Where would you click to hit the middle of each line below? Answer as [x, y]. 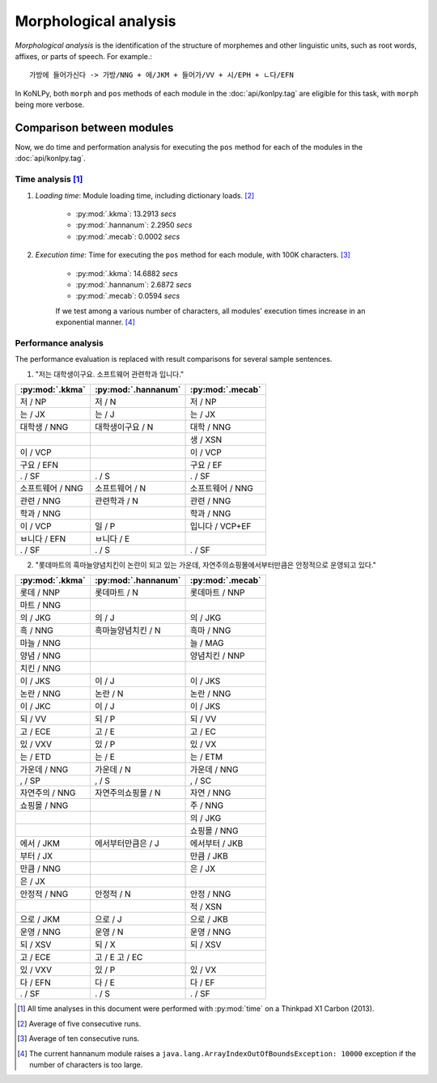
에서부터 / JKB [217, 843]
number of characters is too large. [86, 1064]
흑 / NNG [37, 631]
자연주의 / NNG [48, 793]
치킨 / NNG [40, 669]
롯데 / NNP [40, 592]
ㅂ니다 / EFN [43, 538]
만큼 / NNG [40, 869]
